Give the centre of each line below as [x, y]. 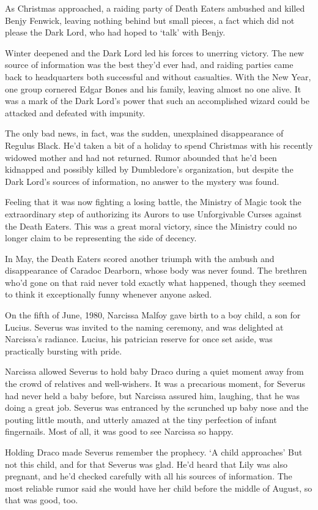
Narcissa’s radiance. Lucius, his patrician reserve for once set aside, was [139, 339]
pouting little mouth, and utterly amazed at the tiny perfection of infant [141, 419]
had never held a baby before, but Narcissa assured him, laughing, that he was [153, 395]
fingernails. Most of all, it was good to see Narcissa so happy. [119, 431]
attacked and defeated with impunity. [75, 112]
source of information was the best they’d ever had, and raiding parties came [149, 65]
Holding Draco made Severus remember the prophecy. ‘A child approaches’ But [154, 452]
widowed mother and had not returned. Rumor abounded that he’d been [141, 157]
